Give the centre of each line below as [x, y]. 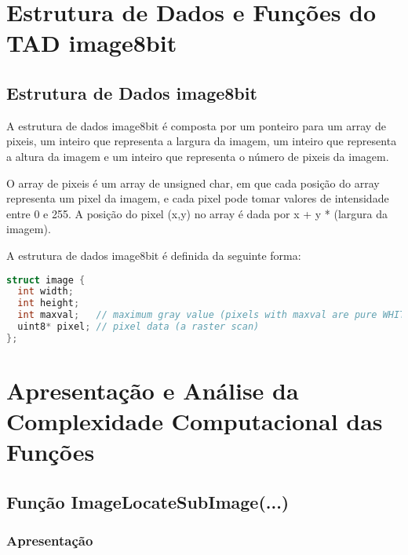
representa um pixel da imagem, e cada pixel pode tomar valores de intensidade [198, 198]
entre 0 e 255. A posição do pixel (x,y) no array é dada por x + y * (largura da [197, 213]
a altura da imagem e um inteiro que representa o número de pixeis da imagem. [198, 156]
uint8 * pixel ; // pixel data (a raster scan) [138, 327]
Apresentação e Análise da [153, 390]
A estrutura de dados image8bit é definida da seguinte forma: [154, 255]
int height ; [49, 303]
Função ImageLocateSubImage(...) [148, 501]
